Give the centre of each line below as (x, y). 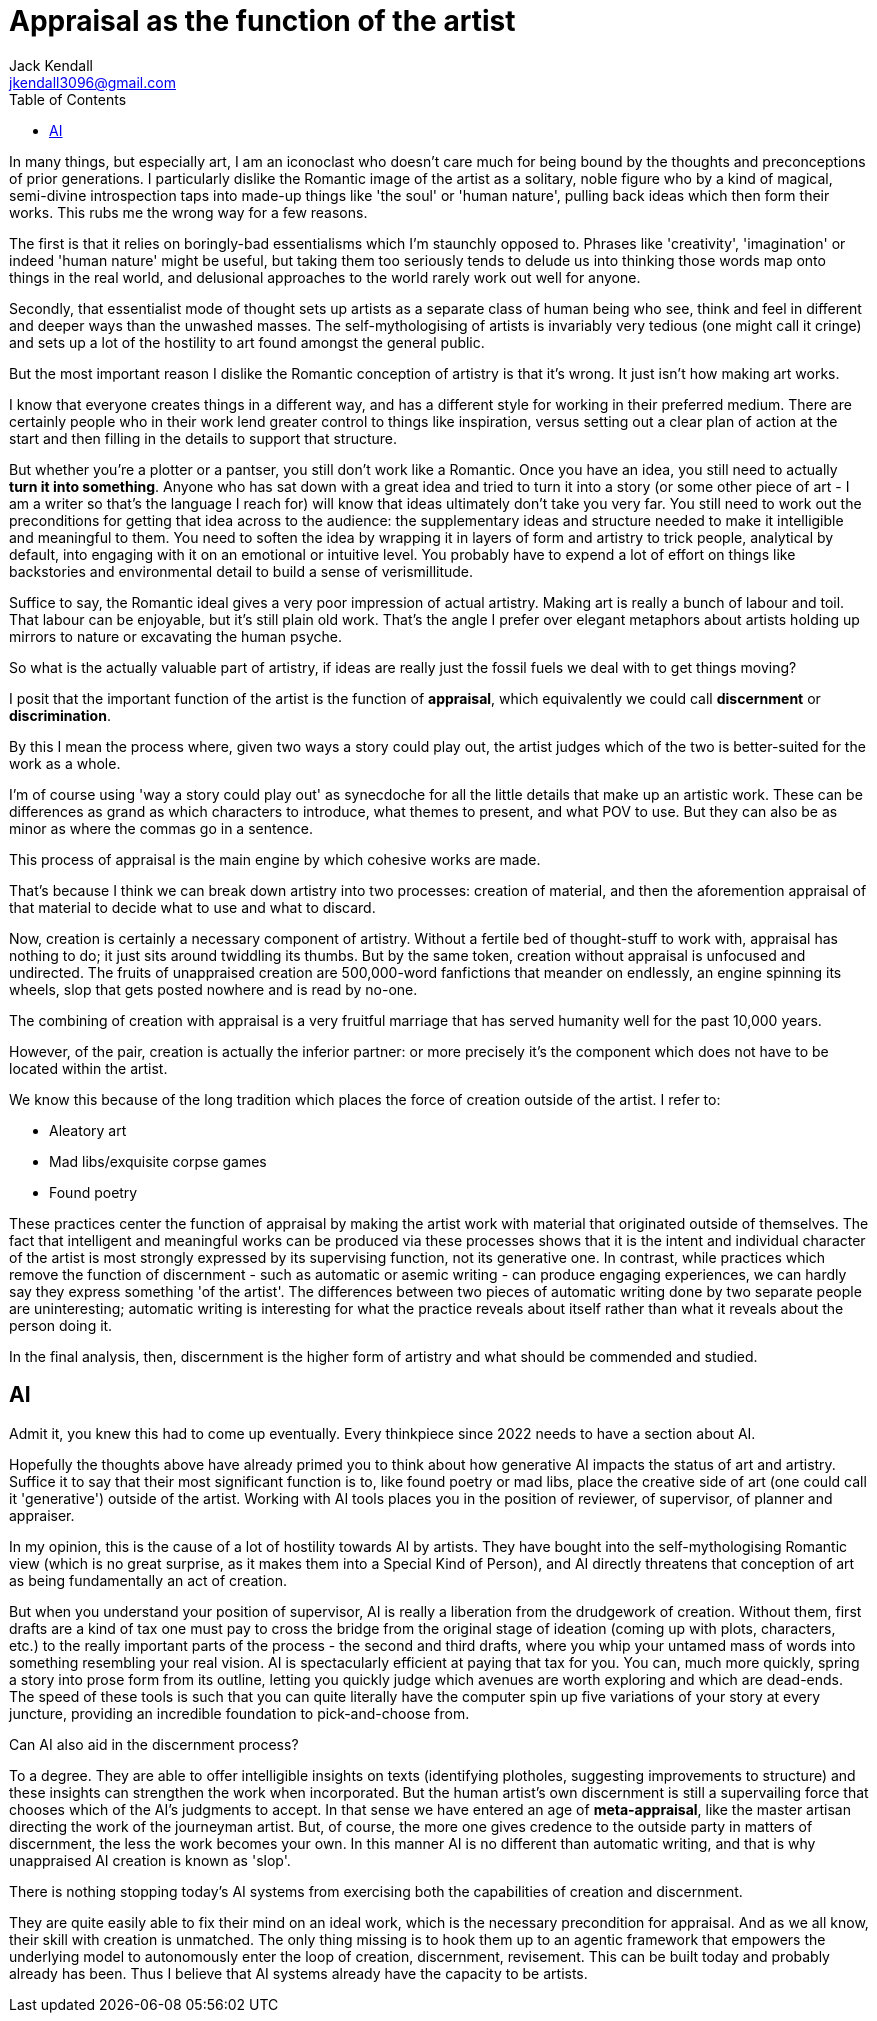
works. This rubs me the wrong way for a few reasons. (188, 212)
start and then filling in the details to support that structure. (203, 438)
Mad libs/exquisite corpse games (158, 1161)
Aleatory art (88, 1130)
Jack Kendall (51, 65)
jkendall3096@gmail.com (92, 82)
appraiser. (42, 1515)
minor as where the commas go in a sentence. (161, 828)
